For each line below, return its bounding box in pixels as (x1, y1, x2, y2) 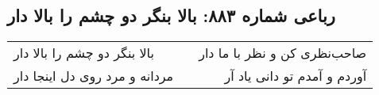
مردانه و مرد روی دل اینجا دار (14, 66, 174, 85)
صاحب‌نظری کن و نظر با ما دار (199, 44, 367, 63)
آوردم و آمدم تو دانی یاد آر (224, 66, 367, 85)
